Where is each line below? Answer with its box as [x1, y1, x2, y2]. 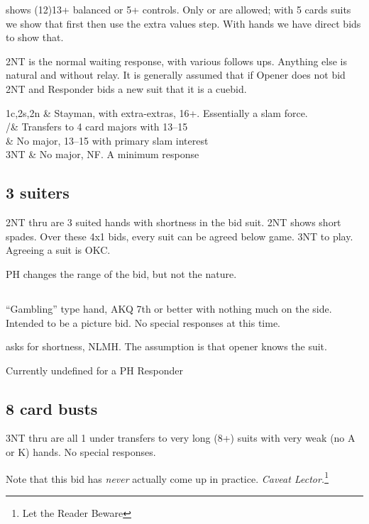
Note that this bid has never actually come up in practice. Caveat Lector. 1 [6, 469, 329, 486]
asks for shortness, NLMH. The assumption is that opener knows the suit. [6, 339, 327, 354]
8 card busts [6, 397, 98, 419]
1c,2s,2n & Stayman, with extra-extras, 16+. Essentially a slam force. [6, 105, 308, 120]
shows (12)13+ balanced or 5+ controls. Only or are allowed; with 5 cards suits [6, 2, 351, 16]
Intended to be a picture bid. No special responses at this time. [6, 315, 281, 330]
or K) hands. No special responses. [6, 445, 156, 459]
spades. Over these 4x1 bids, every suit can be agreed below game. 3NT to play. [6, 228, 353, 243]
